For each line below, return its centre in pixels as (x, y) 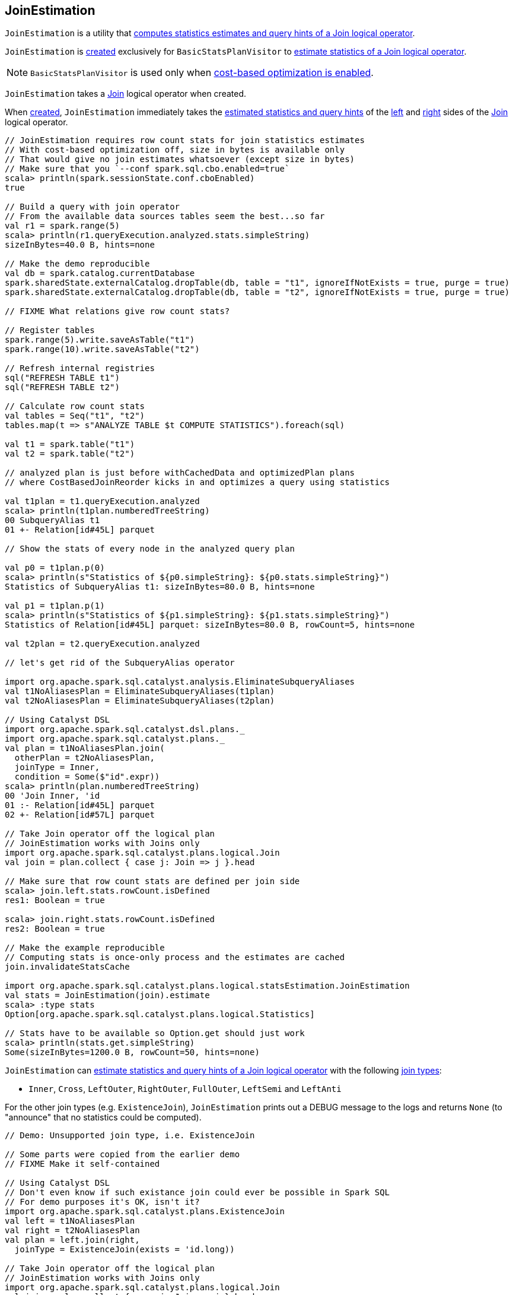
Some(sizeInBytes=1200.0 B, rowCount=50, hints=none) (132, 1052)
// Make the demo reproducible (77, 264)
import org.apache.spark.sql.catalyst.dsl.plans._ (125, 729)
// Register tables (50, 330)
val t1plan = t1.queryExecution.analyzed (102, 501)
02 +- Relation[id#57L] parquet (80, 815)
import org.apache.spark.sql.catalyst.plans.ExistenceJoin (145, 1212)
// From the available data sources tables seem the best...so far (165, 216)
